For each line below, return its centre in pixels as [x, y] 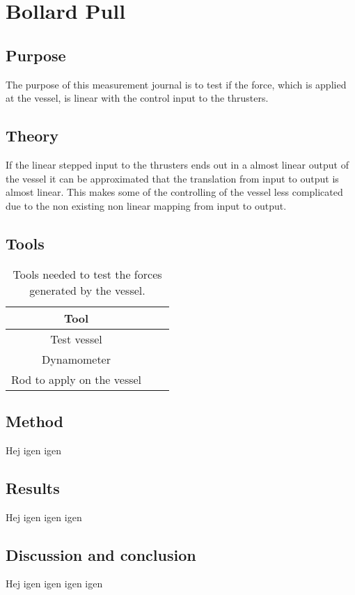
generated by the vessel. [87, 290]
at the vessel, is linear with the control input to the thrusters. [137, 98]
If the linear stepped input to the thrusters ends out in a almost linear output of [177, 164]
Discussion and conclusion [101, 554]
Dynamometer [76, 359]
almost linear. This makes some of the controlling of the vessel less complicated [174, 192]
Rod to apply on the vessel [77, 379]
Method [34, 420]
